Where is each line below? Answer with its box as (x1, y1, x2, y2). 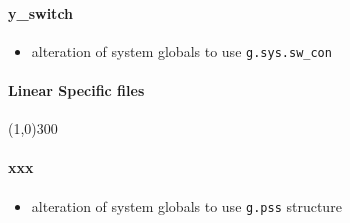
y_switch (8, 2, 74, 23)
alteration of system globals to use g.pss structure (31, 195, 342, 216)
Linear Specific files (8, 80, 145, 101)
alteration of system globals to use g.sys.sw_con (31, 40, 332, 61)
